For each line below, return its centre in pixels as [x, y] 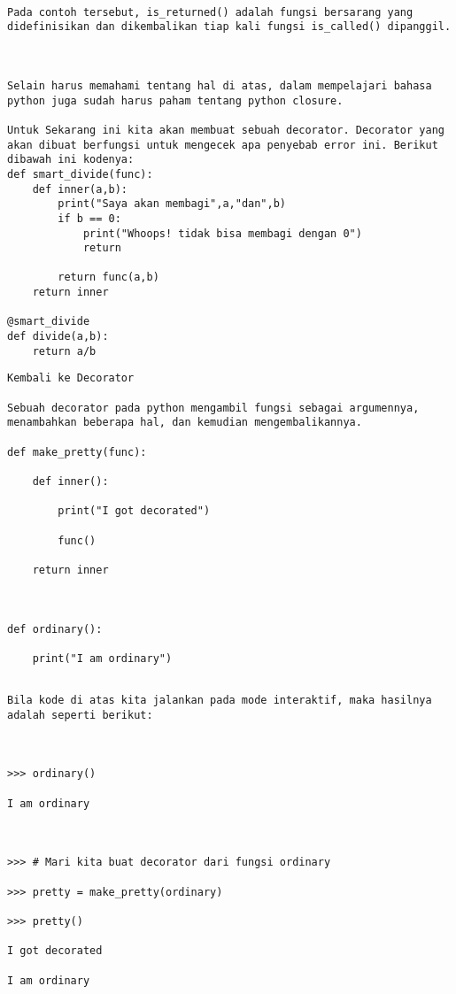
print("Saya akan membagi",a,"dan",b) [172, 204]
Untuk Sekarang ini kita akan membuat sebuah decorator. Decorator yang [226, 130]
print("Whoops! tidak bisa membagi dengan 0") [222, 233]
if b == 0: [89, 218]
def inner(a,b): [80, 189]
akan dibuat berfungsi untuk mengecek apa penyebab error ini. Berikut [223, 145]
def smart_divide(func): [80, 174]
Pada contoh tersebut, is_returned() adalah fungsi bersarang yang [210, 12]
